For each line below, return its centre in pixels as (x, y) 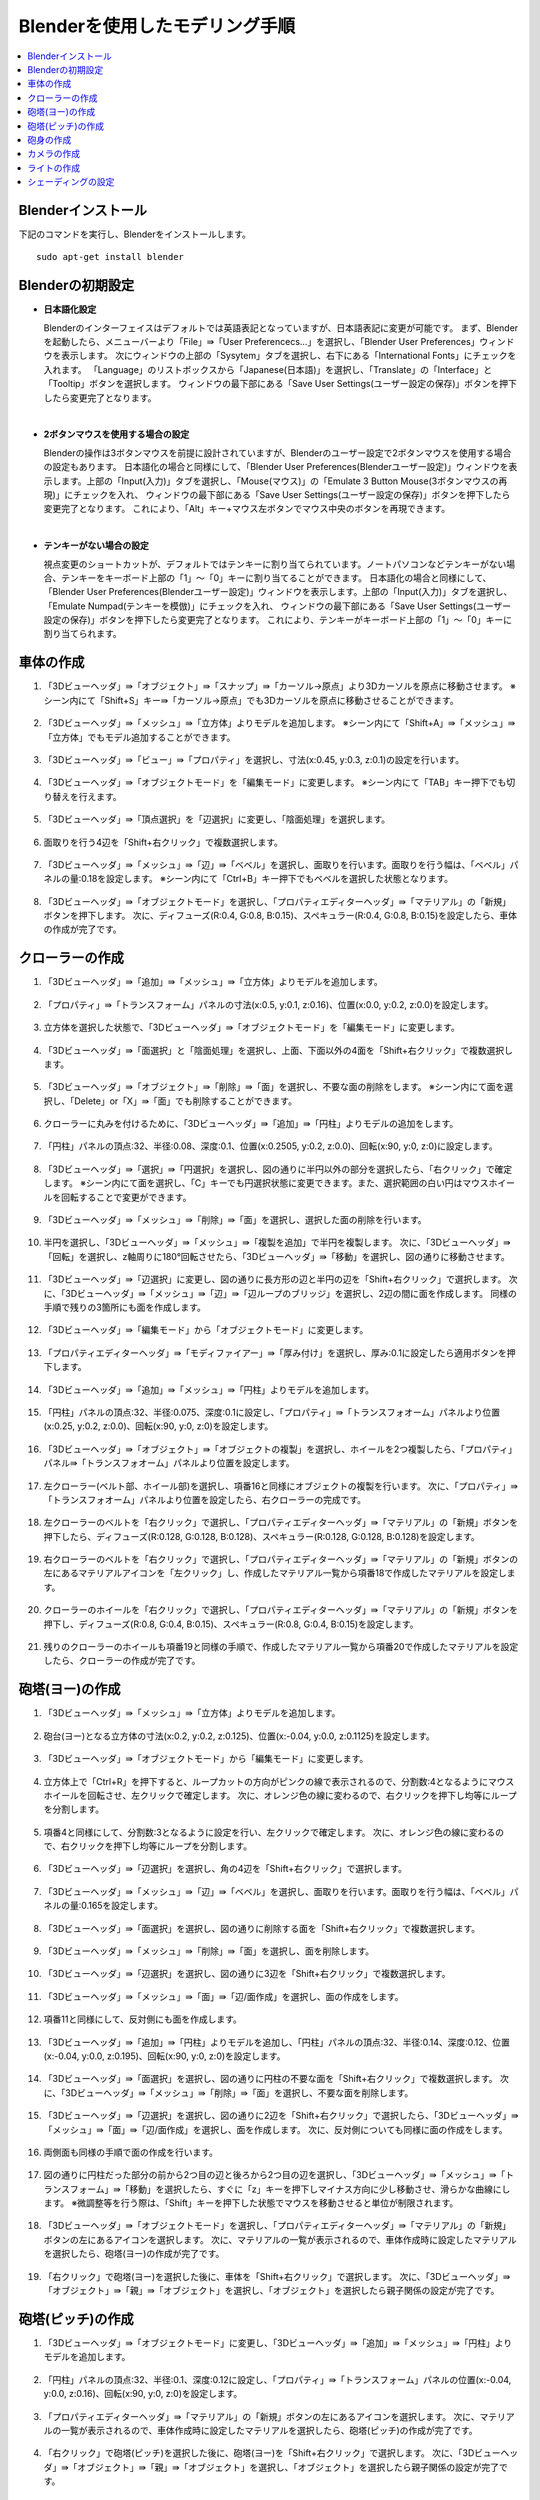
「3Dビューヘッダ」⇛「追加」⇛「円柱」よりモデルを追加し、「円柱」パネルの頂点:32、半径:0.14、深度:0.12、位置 (276, 2042)
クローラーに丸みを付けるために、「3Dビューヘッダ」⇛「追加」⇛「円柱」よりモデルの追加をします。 (251, 1124)
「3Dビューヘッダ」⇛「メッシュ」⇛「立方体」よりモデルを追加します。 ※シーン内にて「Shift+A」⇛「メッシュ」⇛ (279, 723)
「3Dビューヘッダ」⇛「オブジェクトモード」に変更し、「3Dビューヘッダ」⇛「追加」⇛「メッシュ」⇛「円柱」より (278, 2342)
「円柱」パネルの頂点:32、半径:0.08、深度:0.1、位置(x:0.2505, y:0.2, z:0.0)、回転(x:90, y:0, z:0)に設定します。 (271, 1146)
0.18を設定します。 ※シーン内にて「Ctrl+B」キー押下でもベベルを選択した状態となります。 (267, 879)
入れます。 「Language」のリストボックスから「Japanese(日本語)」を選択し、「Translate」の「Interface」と (268, 369)
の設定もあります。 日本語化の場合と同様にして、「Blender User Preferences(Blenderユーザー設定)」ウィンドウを (276, 467)
